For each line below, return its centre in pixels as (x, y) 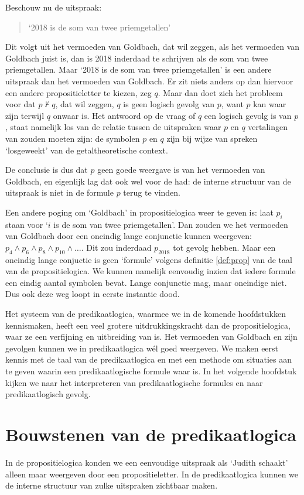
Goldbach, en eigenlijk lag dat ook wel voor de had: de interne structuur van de (148, 181)
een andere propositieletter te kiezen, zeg (78, 92)
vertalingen (268, 127)
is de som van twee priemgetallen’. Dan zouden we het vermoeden (171, 224)
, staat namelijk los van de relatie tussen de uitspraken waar (113, 127)
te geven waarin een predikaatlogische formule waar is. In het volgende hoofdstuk (151, 371)
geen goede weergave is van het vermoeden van (181, 170)
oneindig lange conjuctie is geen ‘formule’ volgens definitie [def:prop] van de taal (149, 259)
